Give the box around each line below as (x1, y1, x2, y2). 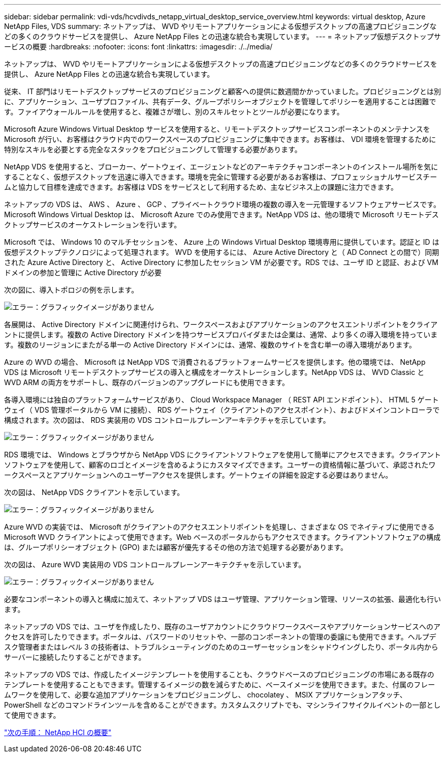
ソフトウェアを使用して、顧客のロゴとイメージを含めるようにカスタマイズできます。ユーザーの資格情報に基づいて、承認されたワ (4, 460, 436, 469)
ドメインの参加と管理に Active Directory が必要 (4, 268, 162, 277)
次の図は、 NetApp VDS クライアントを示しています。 (4, 488, 184, 497)
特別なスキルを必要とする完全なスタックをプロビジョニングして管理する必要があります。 (4, 145, 302, 154)
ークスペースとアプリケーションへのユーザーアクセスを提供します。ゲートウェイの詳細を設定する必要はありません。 (4, 471, 393, 479)
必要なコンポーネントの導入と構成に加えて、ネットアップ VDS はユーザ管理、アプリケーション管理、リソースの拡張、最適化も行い (4, 595, 441, 603)
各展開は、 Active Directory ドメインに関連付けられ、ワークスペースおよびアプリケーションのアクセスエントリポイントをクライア (4, 320, 438, 329)
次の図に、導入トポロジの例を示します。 (4, 285, 139, 294)
